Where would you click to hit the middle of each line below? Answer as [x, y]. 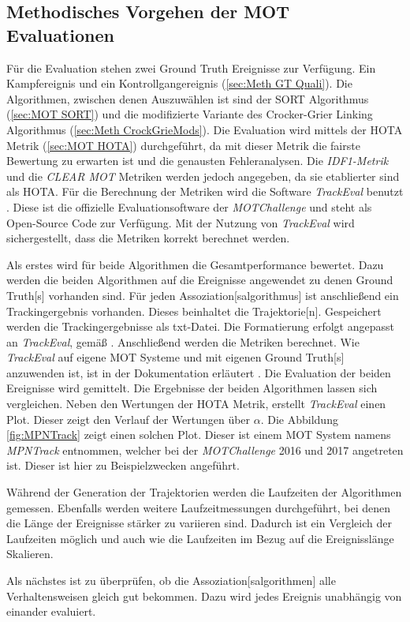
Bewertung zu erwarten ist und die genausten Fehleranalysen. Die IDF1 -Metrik [198, 161]
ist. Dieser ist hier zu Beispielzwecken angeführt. [123, 465]
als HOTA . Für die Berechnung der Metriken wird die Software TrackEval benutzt [205, 191]
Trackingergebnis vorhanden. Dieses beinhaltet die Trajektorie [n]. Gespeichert [194, 311]
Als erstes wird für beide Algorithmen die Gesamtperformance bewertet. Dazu [195, 264]
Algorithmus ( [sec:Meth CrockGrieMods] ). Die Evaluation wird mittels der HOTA [205, 129]
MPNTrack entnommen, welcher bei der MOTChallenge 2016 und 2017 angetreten [205, 450]
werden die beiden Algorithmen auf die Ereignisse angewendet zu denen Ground [200, 280]
